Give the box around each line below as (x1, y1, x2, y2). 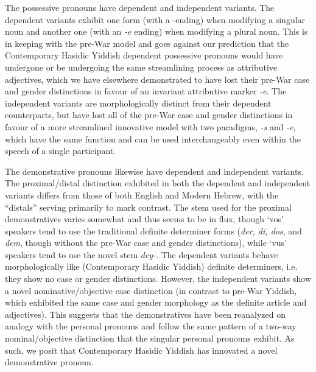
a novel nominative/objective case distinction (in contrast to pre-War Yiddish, (5, 284, 297, 297)
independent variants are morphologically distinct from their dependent (5, 96, 272, 109)
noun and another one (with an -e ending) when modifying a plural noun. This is (5, 25, 308, 38)
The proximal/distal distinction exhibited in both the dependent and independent (5, 177, 311, 189)
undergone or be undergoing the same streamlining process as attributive (5, 60, 278, 73)
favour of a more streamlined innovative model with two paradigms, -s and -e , (5, 120, 296, 133)
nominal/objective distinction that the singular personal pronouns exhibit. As (5, 332, 295, 345)
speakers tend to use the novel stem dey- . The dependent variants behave (5, 248, 278, 261)
